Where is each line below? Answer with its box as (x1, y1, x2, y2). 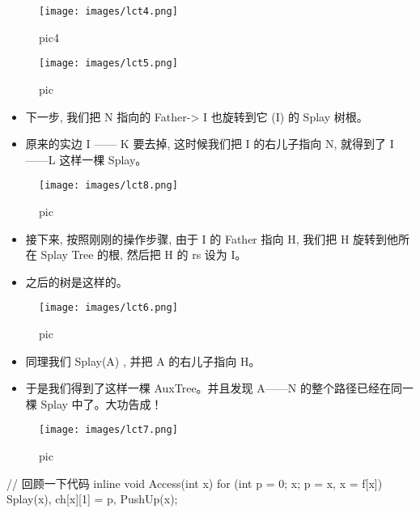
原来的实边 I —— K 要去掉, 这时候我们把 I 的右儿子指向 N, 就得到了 (25, 135, 387, 152)
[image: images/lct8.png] (39, 180, 178, 192)
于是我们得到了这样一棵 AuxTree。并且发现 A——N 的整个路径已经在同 (25, 379, 402, 396)
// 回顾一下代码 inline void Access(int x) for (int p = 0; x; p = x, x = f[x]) (6, 474, 383, 491)
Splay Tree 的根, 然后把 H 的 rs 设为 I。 (40, 246, 247, 263)
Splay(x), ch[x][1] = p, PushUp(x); (6, 490, 178, 507)
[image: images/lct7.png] (39, 424, 178, 436)
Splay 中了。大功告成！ (40, 395, 163, 412)
